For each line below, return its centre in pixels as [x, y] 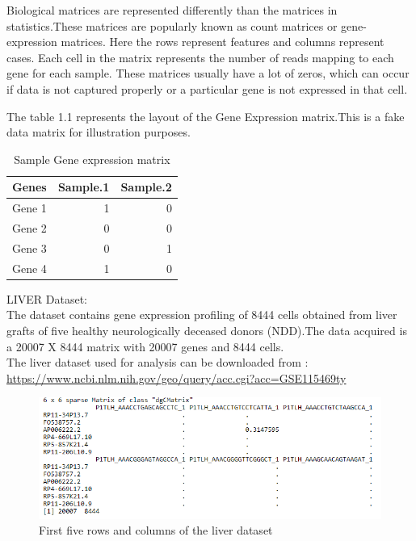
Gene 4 [29, 268]
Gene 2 [29, 228]
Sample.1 [84, 187]
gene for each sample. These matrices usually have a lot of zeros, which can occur [208, 73]
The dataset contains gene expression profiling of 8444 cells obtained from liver [202, 315]
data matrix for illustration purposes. [99, 132]
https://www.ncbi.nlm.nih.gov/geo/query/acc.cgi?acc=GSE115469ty [176, 377]
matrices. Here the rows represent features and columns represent [223, 42]
